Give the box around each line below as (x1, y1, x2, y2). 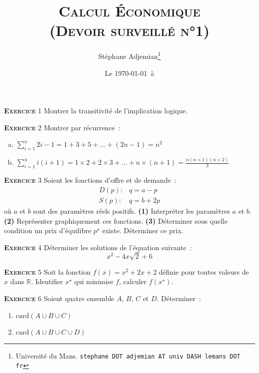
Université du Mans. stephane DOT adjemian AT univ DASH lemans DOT (15, 350, 241, 361)
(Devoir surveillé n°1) (49, 20, 210, 40)
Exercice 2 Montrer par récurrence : (4, 122, 121, 132)
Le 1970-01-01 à (105, 67, 154, 78)
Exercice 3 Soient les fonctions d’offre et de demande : (4, 175, 176, 185)
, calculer (119, 276, 147, 287)
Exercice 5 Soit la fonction (4, 266, 91, 277)
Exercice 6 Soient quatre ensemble (4, 293, 115, 304)
